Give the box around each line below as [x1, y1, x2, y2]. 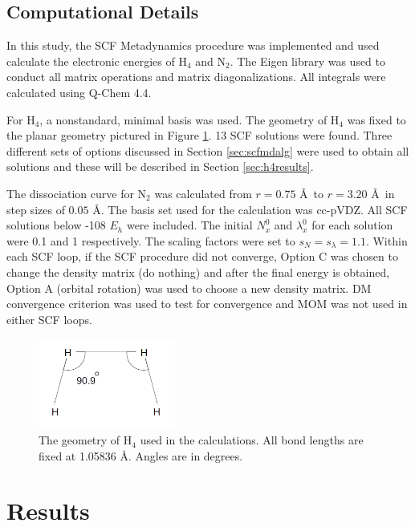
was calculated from [154, 184, 252, 201]
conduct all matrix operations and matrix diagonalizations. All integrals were [6, 68, 386, 85]
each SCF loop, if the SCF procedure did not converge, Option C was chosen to [6, 248, 398, 265]
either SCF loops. [6, 310, 92, 327]
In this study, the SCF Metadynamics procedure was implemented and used [6, 37, 380, 54]
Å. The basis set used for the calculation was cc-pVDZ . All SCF [92, 201, 408, 217]
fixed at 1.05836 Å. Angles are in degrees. [39, 447, 243, 464]
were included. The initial [126, 217, 253, 233]
